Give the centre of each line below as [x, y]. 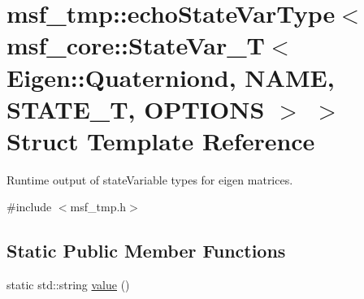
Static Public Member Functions [146, 251]
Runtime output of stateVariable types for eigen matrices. [150, 179]
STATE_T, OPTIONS [136, 108]
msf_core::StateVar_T [136, 45]
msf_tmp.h [98, 207]
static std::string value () [68, 285]
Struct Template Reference [161, 140]
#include [29, 207]
